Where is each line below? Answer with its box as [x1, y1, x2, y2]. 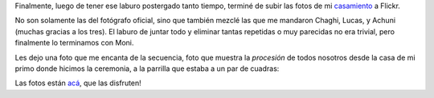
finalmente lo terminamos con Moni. [14, 38, 134, 48]
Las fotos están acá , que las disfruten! [14, 78, 142, 88]
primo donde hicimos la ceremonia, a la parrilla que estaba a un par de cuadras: [14, 64, 280, 73]
